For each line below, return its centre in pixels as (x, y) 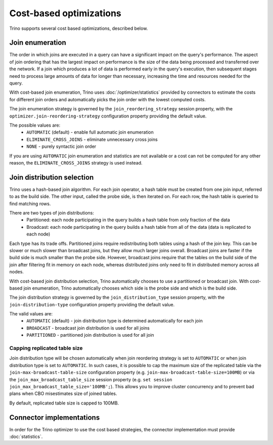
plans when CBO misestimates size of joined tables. (63, 394)
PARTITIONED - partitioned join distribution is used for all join (90, 335)
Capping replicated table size (46, 348)
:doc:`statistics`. (26, 437)
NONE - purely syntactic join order (61, 146)
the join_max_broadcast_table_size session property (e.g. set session (91, 379)
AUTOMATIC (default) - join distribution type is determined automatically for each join (115, 321)
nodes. (16, 272)
